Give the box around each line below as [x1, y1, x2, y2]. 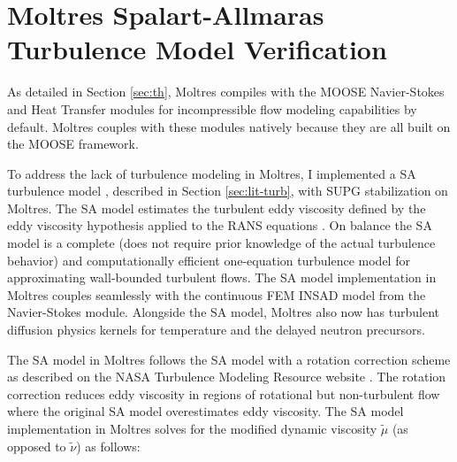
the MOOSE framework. [7, 135, 139, 153]
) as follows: [76, 436, 141, 455]
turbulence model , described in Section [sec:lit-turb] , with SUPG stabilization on [7, 181, 448, 200]
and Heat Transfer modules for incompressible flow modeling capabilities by [7, 99, 417, 118]
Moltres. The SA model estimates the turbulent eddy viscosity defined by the [7, 198, 426, 217]
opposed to [7, 436, 66, 455]
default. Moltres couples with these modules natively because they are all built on [7, 117, 451, 135]
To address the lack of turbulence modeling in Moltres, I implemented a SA [7, 164, 416, 182]
